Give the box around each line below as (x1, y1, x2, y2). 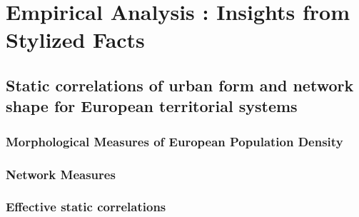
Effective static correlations (6, 198, 166, 216)
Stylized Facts (6, 25, 145, 54)
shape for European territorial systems (6, 95, 298, 117)
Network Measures (6, 165, 116, 183)
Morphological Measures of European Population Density (6, 132, 343, 150)
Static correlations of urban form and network (6, 74, 354, 96)
